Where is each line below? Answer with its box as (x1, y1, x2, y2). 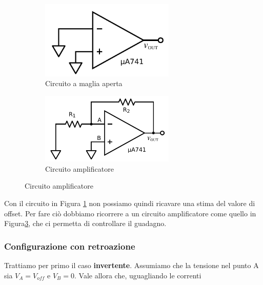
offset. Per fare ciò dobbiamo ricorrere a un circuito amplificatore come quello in (4, 208, 256, 218)
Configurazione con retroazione (4, 239, 135, 252)
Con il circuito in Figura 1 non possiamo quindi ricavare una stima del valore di (4, 197, 255, 208)
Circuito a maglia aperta (45, 78, 123, 89)
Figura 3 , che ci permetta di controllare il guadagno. (4, 218, 167, 229)
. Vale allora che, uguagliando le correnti (74, 270, 201, 280)
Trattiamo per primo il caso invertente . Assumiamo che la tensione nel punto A (4, 259, 259, 270)
